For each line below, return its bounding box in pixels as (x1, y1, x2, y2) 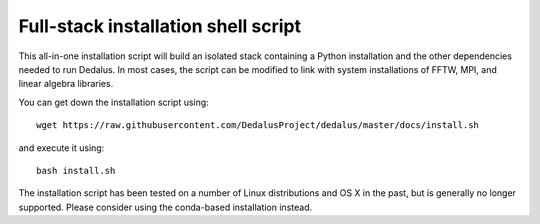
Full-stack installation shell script (18, 15, 302, 37)
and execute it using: (18, 141, 105, 154)
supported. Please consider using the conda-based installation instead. (18, 201, 313, 213)
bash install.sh (36, 165, 116, 176)
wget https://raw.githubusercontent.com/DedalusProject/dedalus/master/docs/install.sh (36, 120, 480, 131)
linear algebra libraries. (18, 78, 114, 90)
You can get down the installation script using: (18, 96, 209, 108)
